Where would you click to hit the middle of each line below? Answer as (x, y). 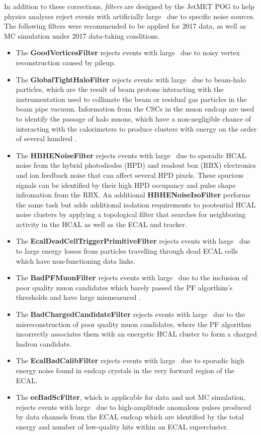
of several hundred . (46, 138)
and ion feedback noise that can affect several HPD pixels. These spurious (130, 175)
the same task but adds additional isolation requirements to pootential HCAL (136, 204)
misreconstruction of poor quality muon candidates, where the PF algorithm (134, 324)
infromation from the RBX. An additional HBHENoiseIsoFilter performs (133, 195)
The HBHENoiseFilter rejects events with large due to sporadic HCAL (131, 155)
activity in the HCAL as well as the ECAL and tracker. (101, 224)
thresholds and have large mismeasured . (78, 297)
